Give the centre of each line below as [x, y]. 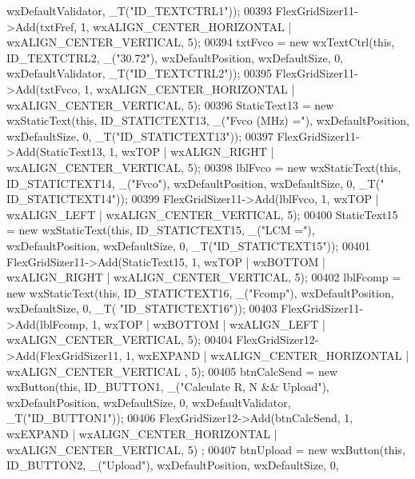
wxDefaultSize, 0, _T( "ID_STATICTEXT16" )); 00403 [142, 308]
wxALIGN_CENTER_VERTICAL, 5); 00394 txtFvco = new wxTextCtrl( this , [201, 42]
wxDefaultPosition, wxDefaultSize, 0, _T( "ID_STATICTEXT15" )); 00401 [188, 245]
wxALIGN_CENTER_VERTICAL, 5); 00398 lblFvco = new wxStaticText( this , [204, 167]
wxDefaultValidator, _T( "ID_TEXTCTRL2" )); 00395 [139, 73]
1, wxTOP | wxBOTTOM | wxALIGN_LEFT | [208, 323]
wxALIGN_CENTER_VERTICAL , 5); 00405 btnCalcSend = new [172, 371]
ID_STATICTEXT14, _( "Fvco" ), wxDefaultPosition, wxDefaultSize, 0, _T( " [196, 183]
